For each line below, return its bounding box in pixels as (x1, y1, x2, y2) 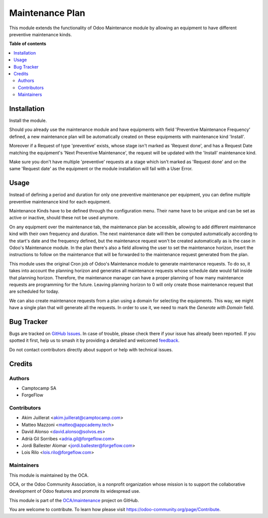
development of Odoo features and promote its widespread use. (9, 488, 140, 494)
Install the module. (9, 117, 47, 124)
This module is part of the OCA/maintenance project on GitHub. (9, 497, 139, 503)
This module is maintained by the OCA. (9, 472, 89, 478)
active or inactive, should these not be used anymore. (9, 215, 119, 221)
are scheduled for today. (9, 288, 60, 295)
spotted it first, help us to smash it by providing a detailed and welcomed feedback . (9, 337, 180, 343)
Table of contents (9, 41, 47, 47)
